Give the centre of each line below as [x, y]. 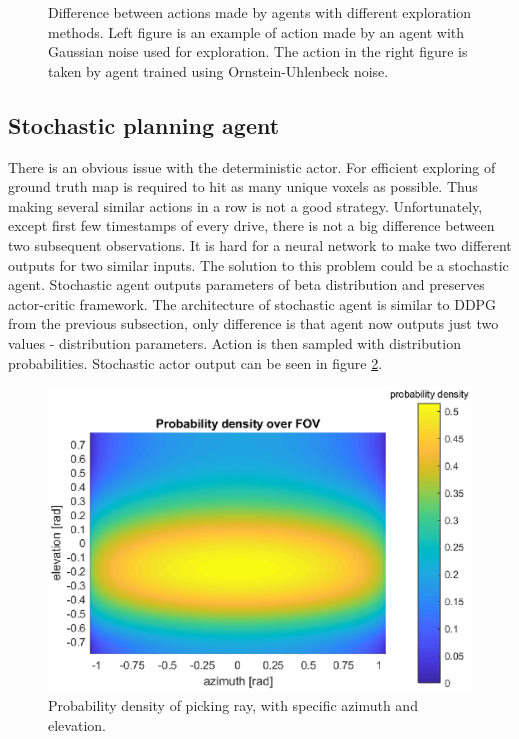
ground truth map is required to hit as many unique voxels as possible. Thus [243, 186]
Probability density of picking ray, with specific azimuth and [233, 705]
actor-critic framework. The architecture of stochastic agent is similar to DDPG [252, 303]
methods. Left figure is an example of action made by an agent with [256, 31]
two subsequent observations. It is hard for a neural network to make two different [260, 244]
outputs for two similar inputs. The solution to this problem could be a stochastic [258, 264]
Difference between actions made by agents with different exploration [260, 12]
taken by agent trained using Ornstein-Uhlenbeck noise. [218, 70]
